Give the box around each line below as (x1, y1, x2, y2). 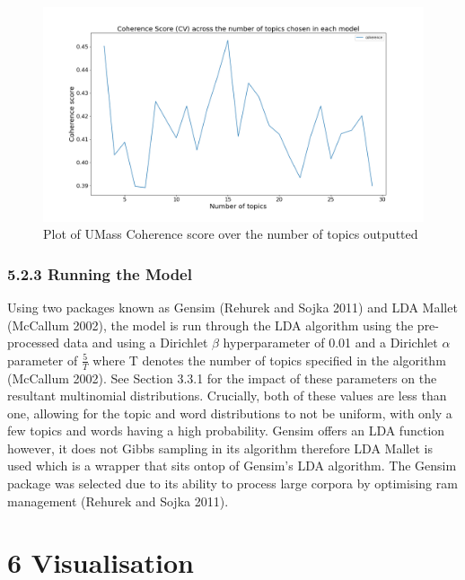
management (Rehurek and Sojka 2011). (7, 491, 229, 510)
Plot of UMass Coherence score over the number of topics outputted (43, 224, 418, 243)
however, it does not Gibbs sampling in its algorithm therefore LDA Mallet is (7, 438, 433, 457)
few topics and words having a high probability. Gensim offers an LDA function (7, 421, 445, 440)
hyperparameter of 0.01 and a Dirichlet (223, 333, 438, 352)
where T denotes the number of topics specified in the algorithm (92, 350, 446, 369)
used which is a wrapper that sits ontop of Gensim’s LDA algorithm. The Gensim (7, 456, 457, 475)
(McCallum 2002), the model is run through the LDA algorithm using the (7, 315, 414, 334)
